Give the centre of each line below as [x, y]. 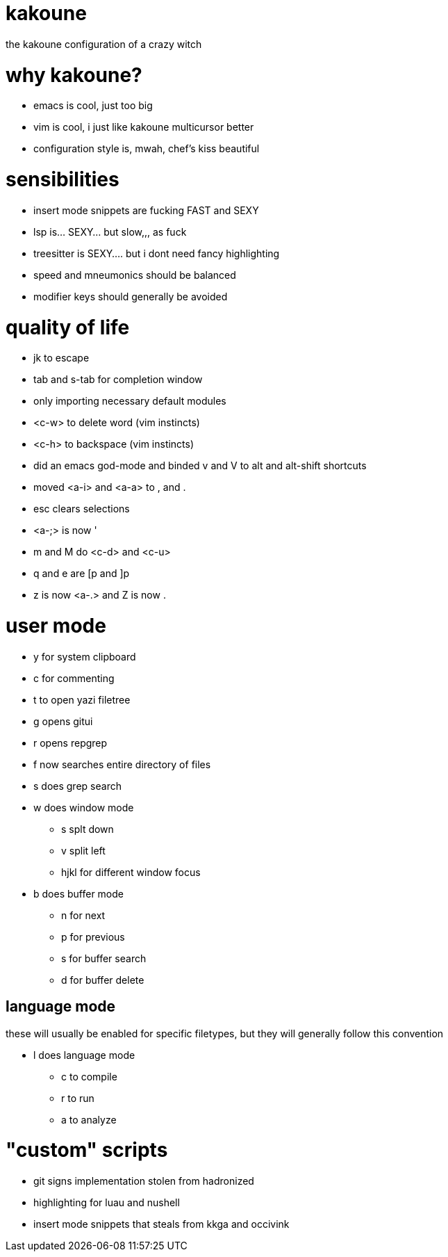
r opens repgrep [70, 743]
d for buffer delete [103, 980]
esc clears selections [82, 509]
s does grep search [77, 786]
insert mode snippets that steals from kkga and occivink [161, 1224]
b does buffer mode [78, 893]
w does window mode [84, 807]
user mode [56, 626]
